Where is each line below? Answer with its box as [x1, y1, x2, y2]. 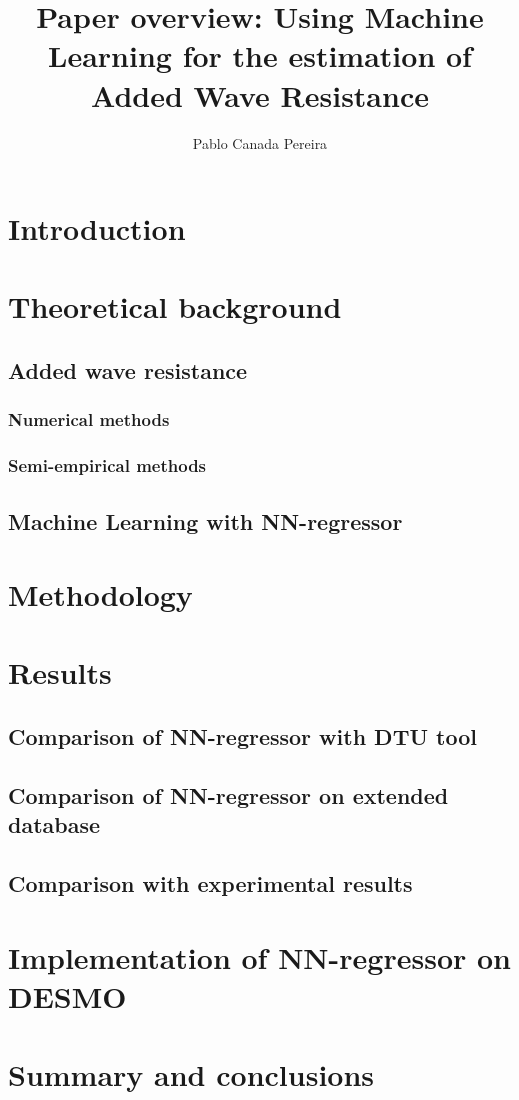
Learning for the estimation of [48, 35, 472, 76]
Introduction [8, 208, 186, 249]
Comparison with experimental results [8, 868, 413, 898]
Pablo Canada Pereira [192, 132, 328, 153]
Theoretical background [8, 286, 342, 327]
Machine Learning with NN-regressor [8, 505, 403, 536]
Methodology [8, 574, 193, 615]
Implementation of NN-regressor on [8, 936, 511, 977]
